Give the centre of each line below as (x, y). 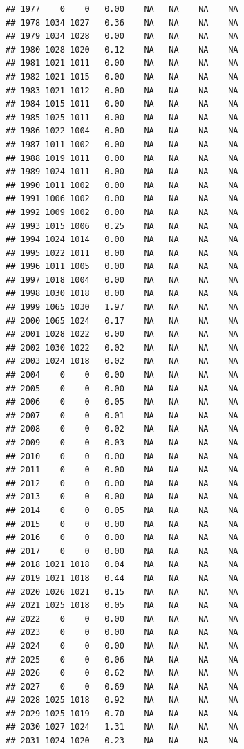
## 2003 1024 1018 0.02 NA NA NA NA (122, 361)
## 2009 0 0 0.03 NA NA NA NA (122, 443)
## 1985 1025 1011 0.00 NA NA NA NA (122, 117)
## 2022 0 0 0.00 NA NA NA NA (122, 619)
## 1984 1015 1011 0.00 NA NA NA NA (122, 104)
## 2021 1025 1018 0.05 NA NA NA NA (122, 605)
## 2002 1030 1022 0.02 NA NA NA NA (122, 348)
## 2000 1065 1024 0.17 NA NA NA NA (122, 321)
